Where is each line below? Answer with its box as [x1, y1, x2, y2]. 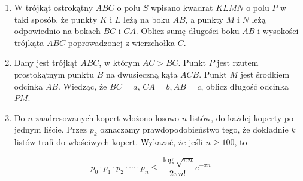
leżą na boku [123, 13, 170, 25]
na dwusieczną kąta [105, 68, 178, 80]
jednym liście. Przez [14, 123, 87, 136]
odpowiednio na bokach [14, 24, 101, 37]
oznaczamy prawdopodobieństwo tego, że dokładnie [100, 123, 289, 136]
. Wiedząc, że [58, 79, 107, 92]
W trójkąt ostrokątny [14, 1, 93, 13]
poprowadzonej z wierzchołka [68, 36, 175, 48]
